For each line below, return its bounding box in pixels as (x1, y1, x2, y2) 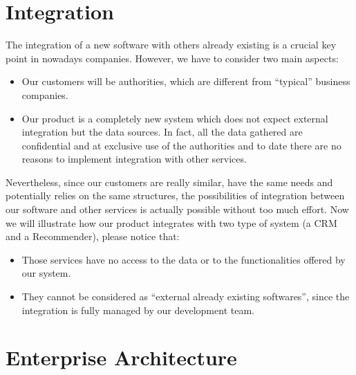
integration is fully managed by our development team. (21, 302, 254, 317)
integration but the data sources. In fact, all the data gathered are (21, 125, 303, 139)
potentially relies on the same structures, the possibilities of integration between (6, 188, 345, 203)
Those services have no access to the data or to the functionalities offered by (21, 252, 346, 266)
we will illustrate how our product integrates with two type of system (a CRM (6, 215, 337, 230)
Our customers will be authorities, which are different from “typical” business (21, 74, 350, 89)
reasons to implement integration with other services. (21, 152, 247, 166)
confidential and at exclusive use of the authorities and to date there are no (21, 138, 341, 152)
